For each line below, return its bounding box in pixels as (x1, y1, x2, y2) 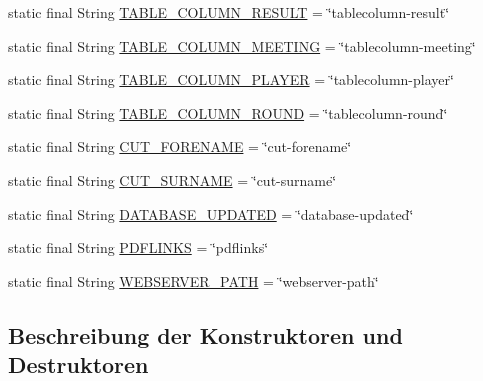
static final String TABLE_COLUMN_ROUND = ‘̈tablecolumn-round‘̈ (8, 102, 448, 123)
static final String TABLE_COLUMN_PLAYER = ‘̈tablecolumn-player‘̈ (8, 69, 454, 90)
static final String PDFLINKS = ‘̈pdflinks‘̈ (8, 237, 269, 258)
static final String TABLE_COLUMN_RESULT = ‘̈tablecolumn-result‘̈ (8, 2, 450, 22)
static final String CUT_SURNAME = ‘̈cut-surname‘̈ (8, 169, 337, 190)
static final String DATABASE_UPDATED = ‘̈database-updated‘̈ (8, 203, 414, 224)
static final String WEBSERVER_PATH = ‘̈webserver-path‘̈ (8, 270, 379, 291)
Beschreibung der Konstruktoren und (8, 319, 403, 350)
